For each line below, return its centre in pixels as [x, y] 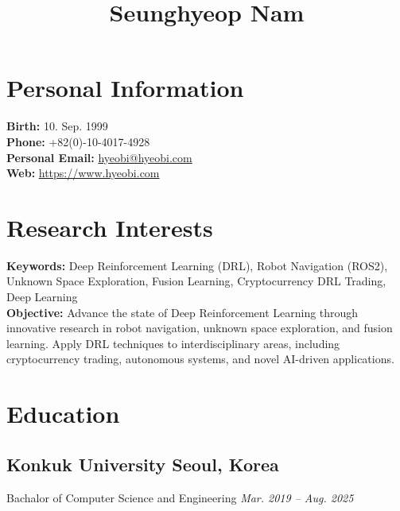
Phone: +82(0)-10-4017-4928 [78, 141]
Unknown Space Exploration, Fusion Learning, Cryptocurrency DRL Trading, [196, 281]
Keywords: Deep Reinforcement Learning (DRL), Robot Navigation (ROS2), [197, 265]
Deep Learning [42, 296]
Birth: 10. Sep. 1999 [57, 126]
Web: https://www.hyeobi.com [83, 173]
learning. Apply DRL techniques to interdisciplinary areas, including [173, 343]
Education [63, 414]
